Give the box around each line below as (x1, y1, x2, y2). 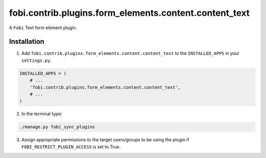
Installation (9, 38, 44, 46)
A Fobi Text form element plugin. (9, 25, 77, 31)
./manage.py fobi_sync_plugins (19, 124, 96, 130)
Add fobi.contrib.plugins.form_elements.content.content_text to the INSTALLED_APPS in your (21, 50, 240, 56)
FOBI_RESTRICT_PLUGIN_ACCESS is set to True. (21, 144, 121, 150)
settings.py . (21, 57, 52, 63)
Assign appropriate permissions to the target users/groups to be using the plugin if (21, 137, 190, 143)
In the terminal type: (21, 111, 63, 117)
